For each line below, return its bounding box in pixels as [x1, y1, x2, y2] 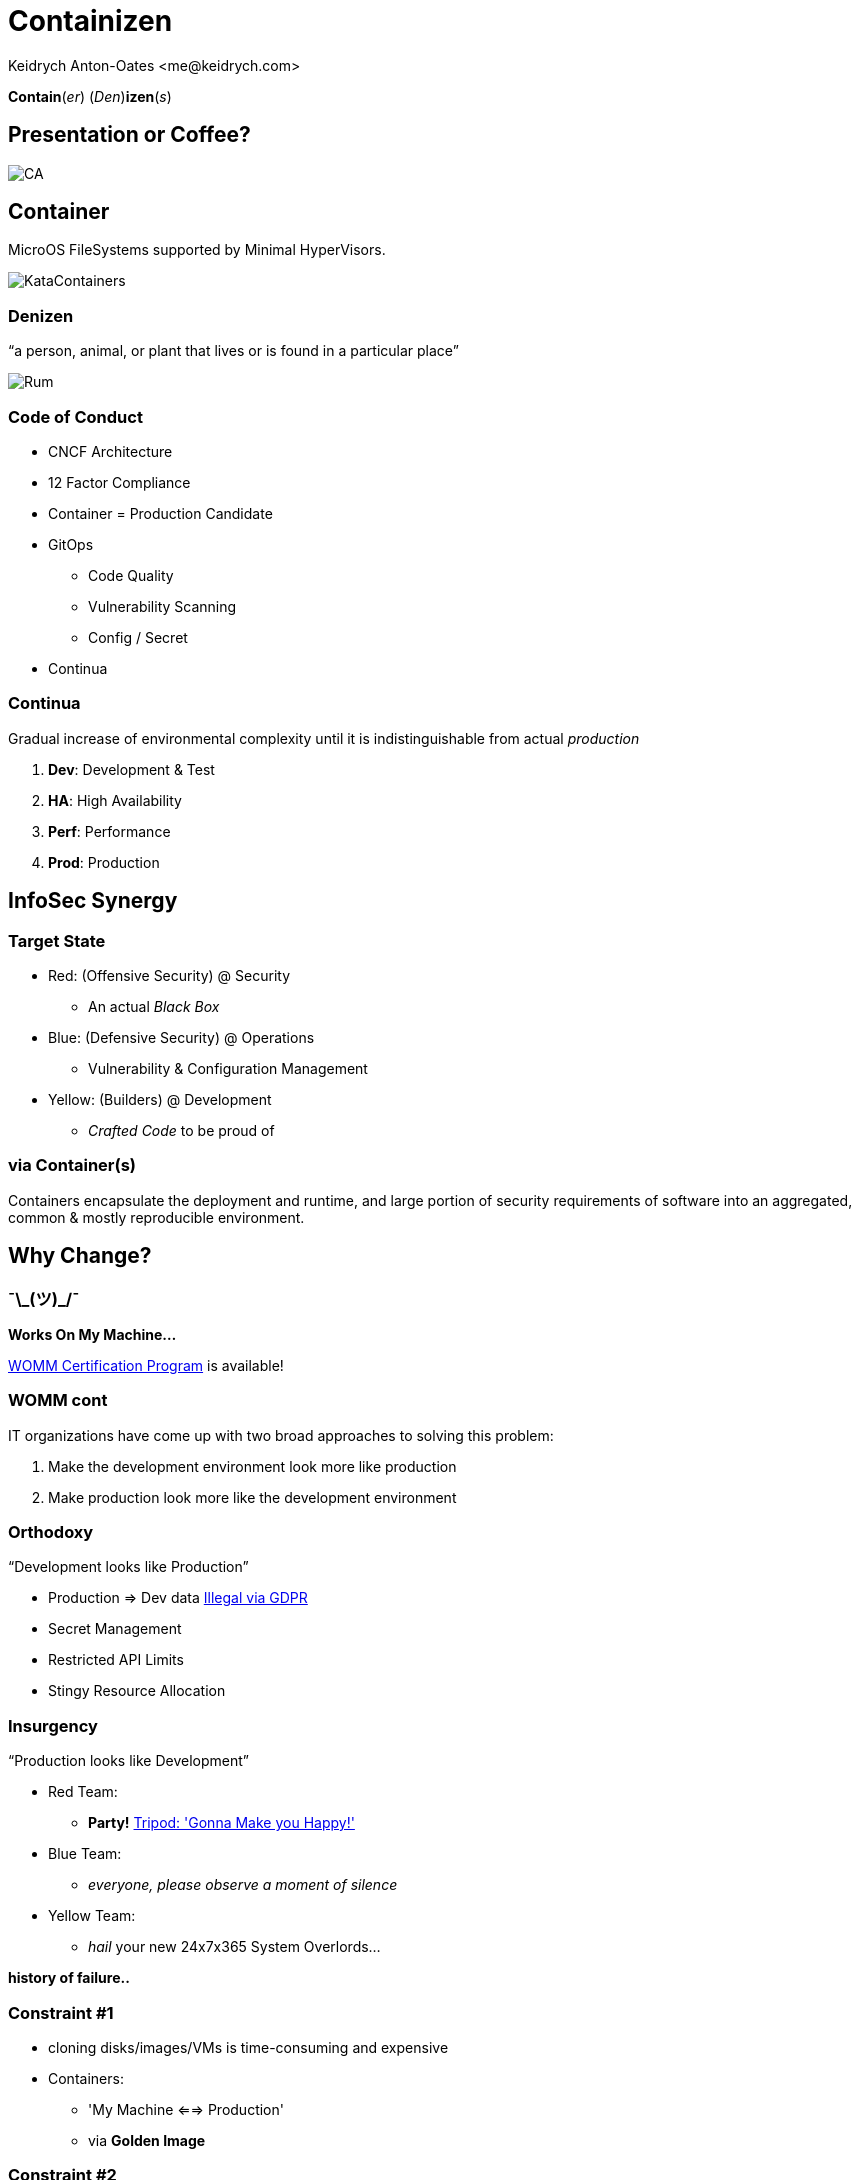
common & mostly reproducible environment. [8, 1208, 305, 1226]
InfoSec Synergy [8, 888, 178, 914]
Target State [8, 930, 106, 951]
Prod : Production [48, 853, 160, 871]
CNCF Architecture [48, 442, 173, 460]
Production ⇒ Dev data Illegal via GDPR [48, 1589, 308, 1607]
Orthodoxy [8, 1522, 94, 1542]
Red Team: [48, 1783, 118, 1801]
